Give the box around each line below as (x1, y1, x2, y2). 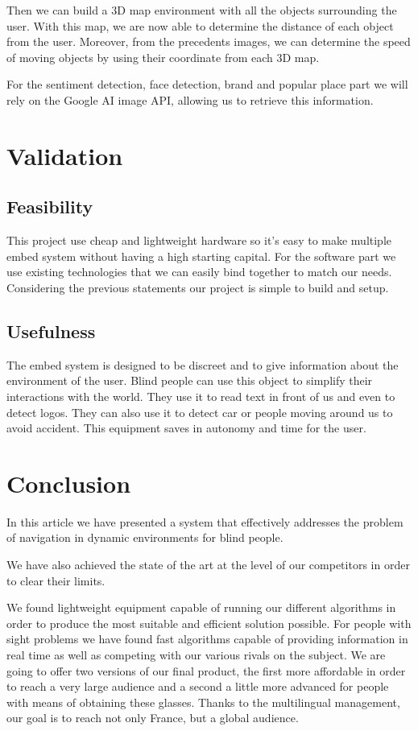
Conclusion (6, 466, 131, 499)
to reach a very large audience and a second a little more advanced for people (6, 678, 389, 695)
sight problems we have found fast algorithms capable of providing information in (6, 630, 408, 647)
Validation (6, 138, 123, 171)
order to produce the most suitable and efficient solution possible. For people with (6, 614, 412, 631)
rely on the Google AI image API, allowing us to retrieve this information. (6, 91, 374, 108)
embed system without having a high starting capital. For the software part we (6, 247, 396, 264)
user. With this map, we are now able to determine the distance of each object (6, 17, 394, 34)
